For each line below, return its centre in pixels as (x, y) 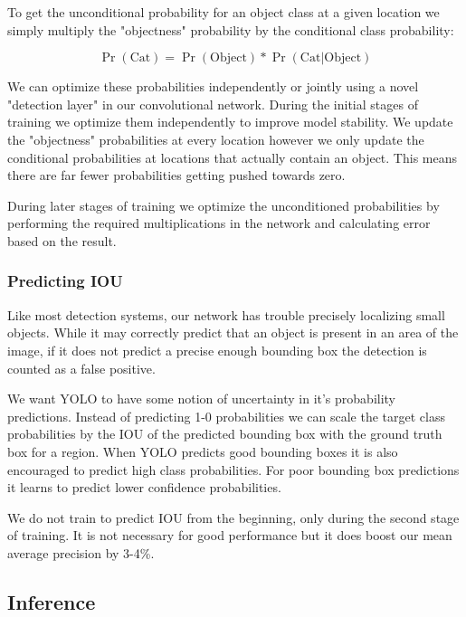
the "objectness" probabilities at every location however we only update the (216, 139)
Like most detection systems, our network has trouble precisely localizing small (226, 314)
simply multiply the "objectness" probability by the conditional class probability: (231, 29)
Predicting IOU (65, 281)
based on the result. (62, 240)
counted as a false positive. (81, 368)
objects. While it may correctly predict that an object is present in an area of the (233, 332)
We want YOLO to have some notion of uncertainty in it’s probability (202, 399)
